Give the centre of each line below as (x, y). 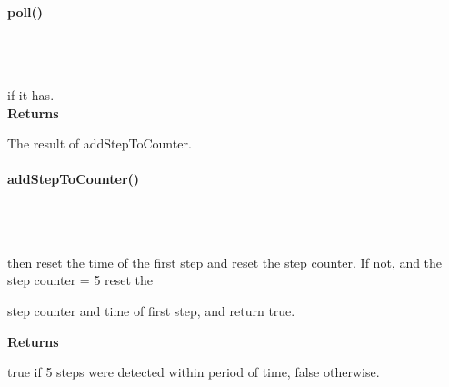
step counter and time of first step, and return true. (151, 310)
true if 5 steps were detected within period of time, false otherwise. (194, 372)
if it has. (31, 94)
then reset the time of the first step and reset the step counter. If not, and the (225, 262)
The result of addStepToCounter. (100, 143)
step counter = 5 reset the (80, 280)
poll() (25, 11)
